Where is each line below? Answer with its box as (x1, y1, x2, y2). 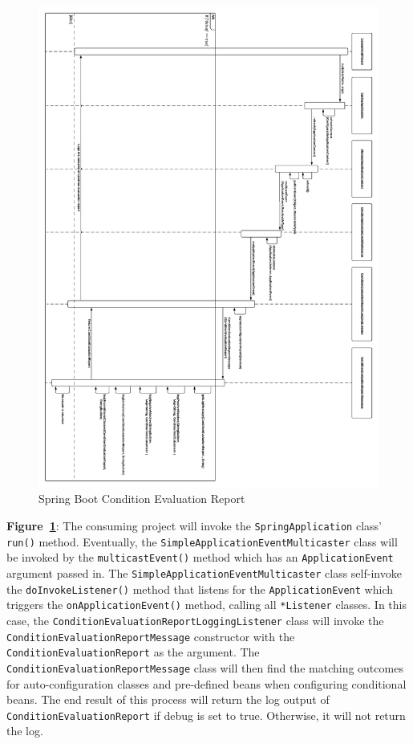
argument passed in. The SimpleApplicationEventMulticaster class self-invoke (6, 565, 402, 582)
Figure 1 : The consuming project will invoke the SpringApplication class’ (6, 517, 382, 534)
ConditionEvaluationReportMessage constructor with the (6, 627, 295, 644)
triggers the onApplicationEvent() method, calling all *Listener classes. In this (6, 596, 407, 613)
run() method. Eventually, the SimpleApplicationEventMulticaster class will (6, 533, 398, 550)
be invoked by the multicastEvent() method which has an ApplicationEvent (6, 549, 394, 566)
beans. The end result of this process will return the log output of (6, 691, 330, 708)
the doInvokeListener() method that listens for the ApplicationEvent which (6, 580, 393, 597)
